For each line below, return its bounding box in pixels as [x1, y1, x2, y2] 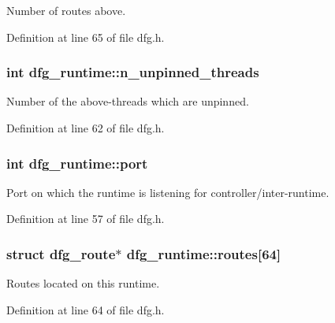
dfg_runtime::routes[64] [126, 243, 281, 263]
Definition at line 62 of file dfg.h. [6, 120, 165, 136]
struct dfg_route [6, 243, 116, 263]
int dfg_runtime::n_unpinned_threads [6, 62, 259, 82]
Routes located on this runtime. [6, 275, 160, 291]
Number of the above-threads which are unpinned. [6, 93, 249, 110]
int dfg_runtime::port [6, 153, 148, 173]
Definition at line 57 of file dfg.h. [6, 210, 165, 227]
